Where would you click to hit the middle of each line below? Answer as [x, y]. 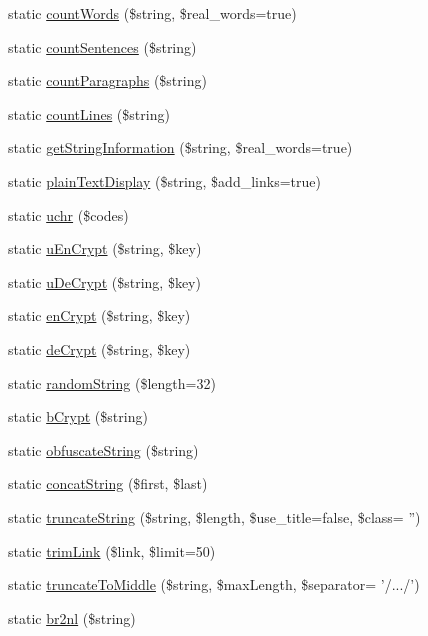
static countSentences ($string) [102, 46]
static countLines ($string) [89, 113]
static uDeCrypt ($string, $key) [104, 281]
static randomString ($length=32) [112, 382]
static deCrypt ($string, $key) [99, 348]
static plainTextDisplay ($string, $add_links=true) [164, 180]
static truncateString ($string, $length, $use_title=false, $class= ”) [214, 516]
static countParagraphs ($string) [107, 80]
